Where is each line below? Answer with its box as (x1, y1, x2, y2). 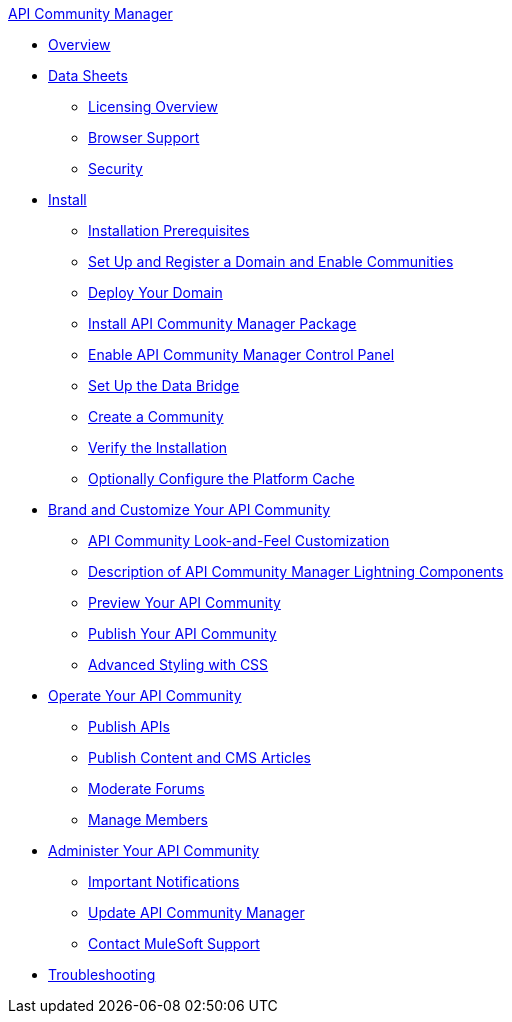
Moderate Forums (88, 780, 205, 797)
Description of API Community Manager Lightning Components (88, 563, 504, 580)
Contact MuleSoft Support (88, 935, 260, 952)
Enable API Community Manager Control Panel (88, 346, 395, 363)
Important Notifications (88, 873, 240, 890)
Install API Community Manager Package (88, 315, 357, 332)
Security (88, 160, 143, 177)
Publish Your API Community (88, 625, 277, 642)
